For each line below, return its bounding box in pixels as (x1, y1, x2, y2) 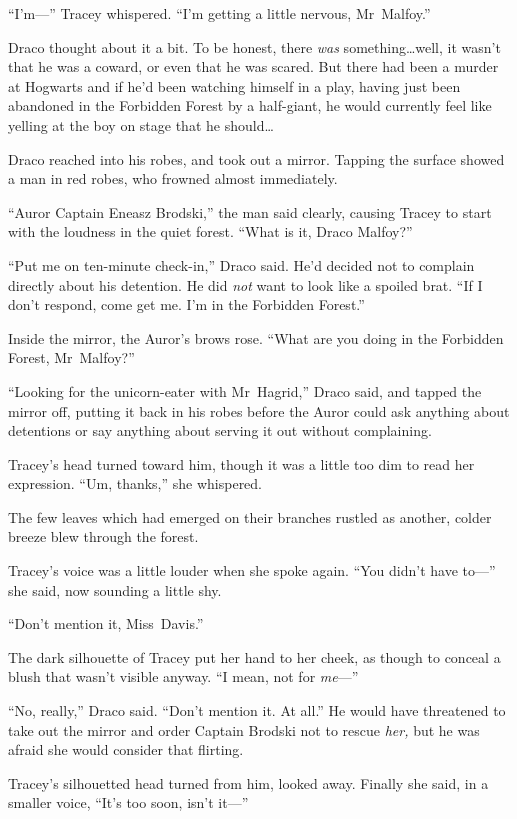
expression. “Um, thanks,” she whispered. (8, 473, 263, 494)
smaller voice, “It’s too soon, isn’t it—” (8, 792, 249, 813)
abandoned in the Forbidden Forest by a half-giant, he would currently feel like (8, 95, 492, 116)
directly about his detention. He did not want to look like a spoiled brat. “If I (8, 274, 483, 295)
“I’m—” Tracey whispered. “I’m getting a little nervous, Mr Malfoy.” (8, 3, 431, 23)
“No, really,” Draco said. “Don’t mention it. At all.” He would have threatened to (8, 700, 506, 721)
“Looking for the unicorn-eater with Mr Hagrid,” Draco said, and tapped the (8, 380, 482, 401)
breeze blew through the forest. (8, 526, 199, 547)
